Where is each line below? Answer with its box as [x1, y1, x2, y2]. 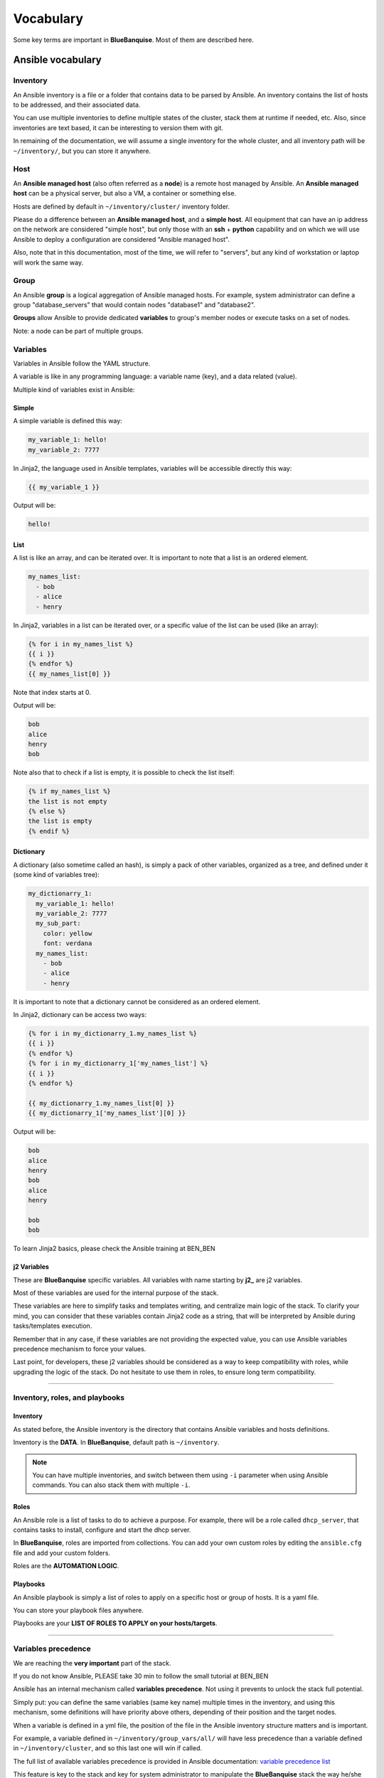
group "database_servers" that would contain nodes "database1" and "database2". [13, 301, 256, 309]
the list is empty [28, 817, 92, 825]
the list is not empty [28, 797, 107, 805]
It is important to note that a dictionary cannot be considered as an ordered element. [13, 997, 261, 1006]
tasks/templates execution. [13, 1321, 92, 1330]
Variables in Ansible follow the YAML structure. [13, 359, 151, 368]
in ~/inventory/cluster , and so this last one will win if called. [13, 1744, 203, 1752]
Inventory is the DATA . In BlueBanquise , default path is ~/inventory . [13, 1438, 220, 1447]
